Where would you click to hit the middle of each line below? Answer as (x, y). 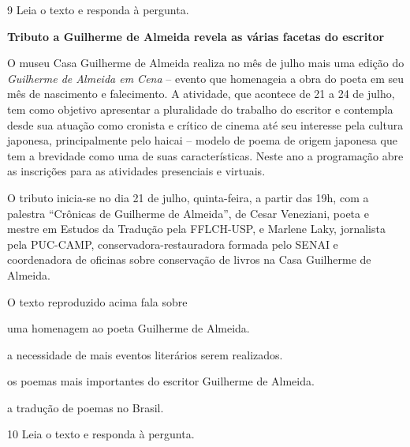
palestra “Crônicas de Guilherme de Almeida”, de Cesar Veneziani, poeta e (188, 213)
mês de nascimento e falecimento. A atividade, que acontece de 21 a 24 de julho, (201, 94)
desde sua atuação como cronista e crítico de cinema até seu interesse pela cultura (205, 124)
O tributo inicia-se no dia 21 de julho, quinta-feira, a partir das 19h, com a (188, 197)
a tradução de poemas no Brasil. (86, 407)
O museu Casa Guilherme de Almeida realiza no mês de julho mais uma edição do (206, 63)
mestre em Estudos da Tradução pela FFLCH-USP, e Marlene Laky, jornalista (196, 229)
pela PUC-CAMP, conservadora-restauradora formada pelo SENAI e (173, 244)
